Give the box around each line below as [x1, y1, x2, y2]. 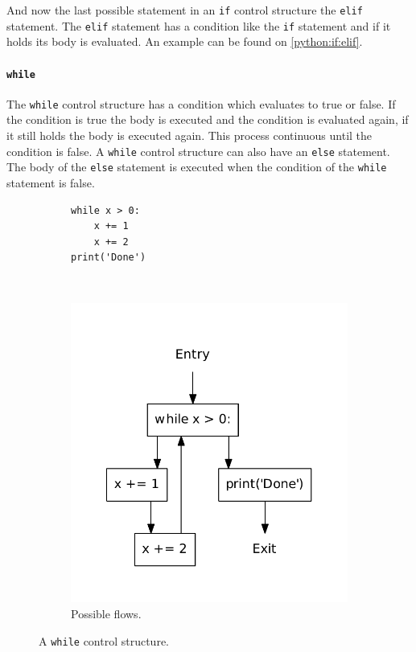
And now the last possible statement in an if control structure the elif [6, 2, 363, 18]
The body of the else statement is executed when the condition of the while [6, 158, 387, 175]
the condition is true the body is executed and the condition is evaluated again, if [6, 111, 409, 128]
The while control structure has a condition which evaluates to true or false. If [6, 95, 396, 112]
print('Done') [71, 252, 146, 264]
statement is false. [6, 174, 95, 191]
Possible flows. [71, 605, 142, 622]
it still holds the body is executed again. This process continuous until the [6, 127, 373, 144]
